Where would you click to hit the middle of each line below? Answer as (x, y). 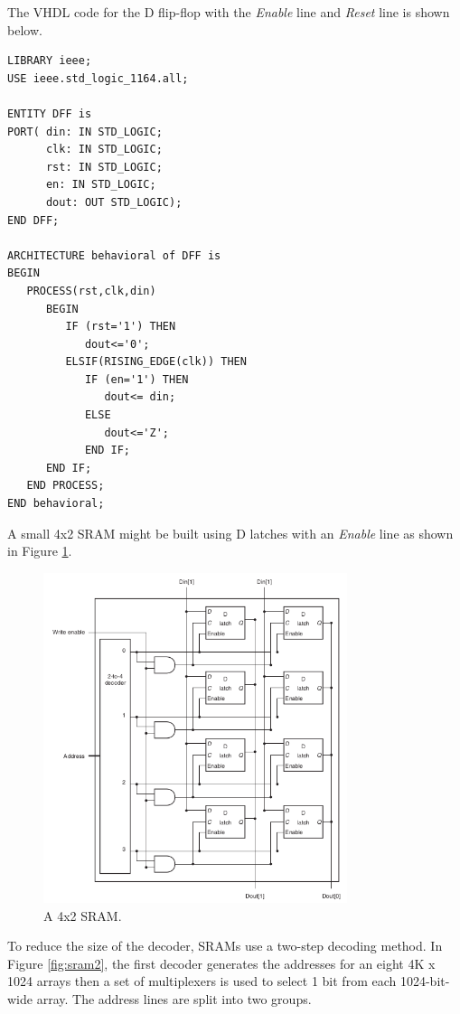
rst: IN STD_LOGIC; (104, 167)
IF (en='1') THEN (136, 379)
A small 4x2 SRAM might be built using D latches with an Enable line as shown (230, 533)
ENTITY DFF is (50, 113)
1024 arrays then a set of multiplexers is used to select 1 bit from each (202, 981)
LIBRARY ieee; (50, 61)
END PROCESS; (66, 486)
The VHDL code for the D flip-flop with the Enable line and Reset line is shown (229, 12)
